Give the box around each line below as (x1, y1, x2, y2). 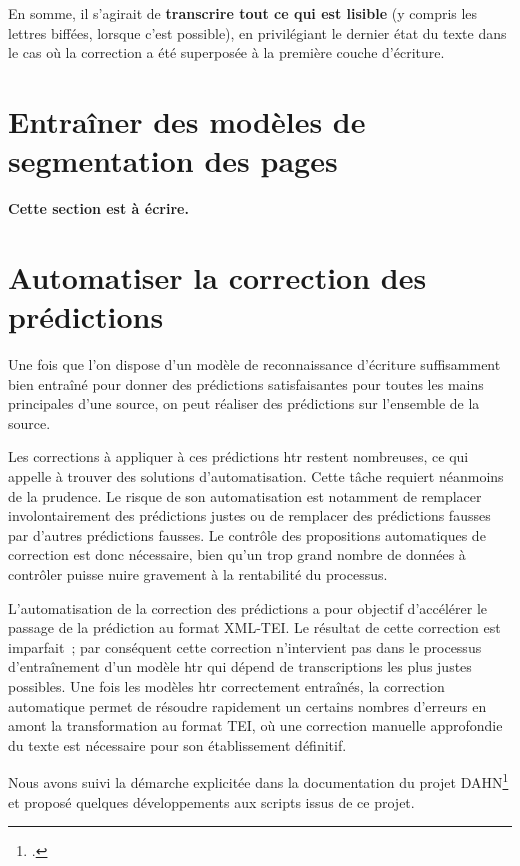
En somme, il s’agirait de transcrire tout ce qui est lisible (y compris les (8, 3, 478, 23)
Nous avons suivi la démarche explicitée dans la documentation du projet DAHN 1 (8, 769, 509, 792)
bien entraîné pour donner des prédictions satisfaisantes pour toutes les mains (8, 373, 484, 394)
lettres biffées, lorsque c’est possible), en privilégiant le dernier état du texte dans (8, 22, 507, 43)
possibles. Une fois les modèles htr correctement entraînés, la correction (8, 675, 445, 696)
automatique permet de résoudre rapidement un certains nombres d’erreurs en (8, 695, 487, 716)
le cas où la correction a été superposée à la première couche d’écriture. (8, 42, 445, 63)
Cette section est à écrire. (8, 198, 189, 219)
